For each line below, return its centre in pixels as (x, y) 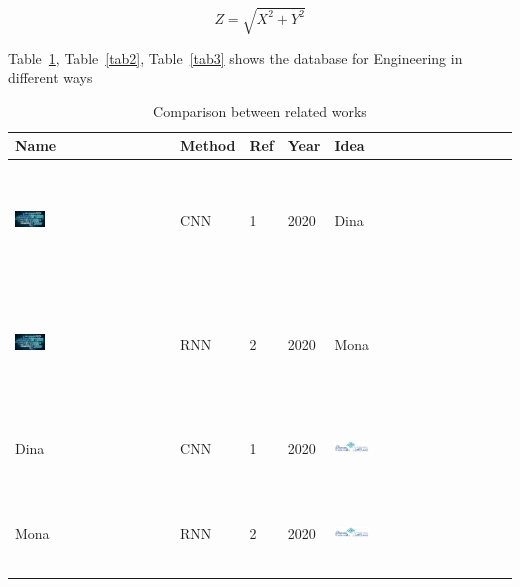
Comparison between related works (260, 110)
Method (208, 145)
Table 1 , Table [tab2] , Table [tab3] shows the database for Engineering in (235, 57)
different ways (50, 77)
